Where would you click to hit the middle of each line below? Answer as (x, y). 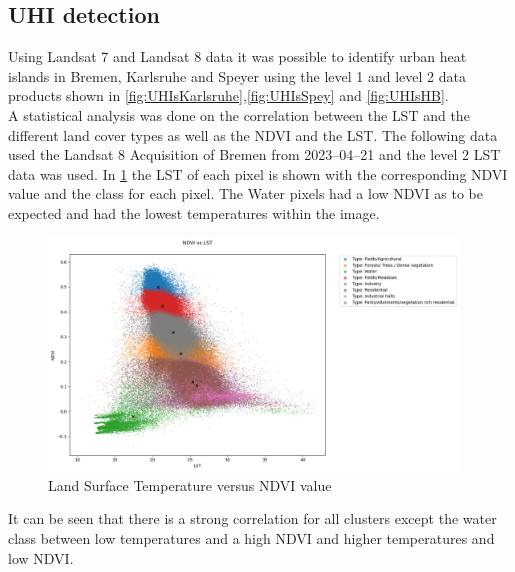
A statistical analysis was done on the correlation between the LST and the (239, 114)
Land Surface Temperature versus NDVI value (190, 484)
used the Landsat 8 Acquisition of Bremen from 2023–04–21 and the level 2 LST (254, 154)
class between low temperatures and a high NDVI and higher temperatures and (251, 538)
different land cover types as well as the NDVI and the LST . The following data (253, 134)
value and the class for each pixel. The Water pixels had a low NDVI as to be (245, 193)
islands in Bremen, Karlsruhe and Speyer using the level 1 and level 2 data (237, 75)
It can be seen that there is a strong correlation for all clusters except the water (252, 518)
